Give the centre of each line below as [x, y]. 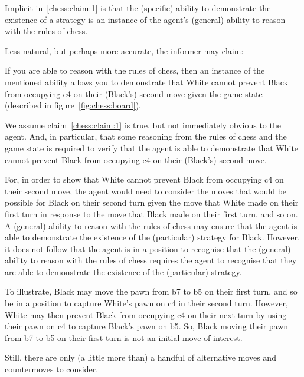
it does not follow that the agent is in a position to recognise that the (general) [148, 248]
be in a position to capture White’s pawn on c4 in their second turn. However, [146, 303]
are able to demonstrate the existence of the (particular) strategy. [123, 271]
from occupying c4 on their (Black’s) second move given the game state [134, 93]
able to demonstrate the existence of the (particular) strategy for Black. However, [152, 237]
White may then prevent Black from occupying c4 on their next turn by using [146, 314]
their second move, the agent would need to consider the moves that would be [146, 191]
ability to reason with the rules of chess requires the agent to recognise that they [151, 260]
